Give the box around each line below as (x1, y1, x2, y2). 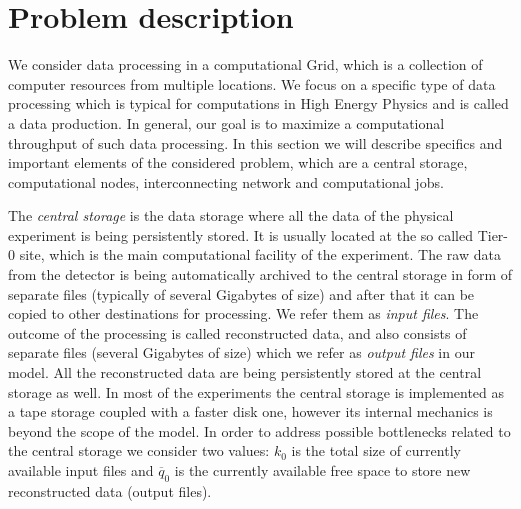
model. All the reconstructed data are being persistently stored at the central (8, 362, 482, 383)
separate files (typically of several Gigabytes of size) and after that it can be (8, 283, 475, 304)
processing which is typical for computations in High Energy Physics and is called (8, 93, 509, 114)
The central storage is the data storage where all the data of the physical (8, 205, 454, 226)
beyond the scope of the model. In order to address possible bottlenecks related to (8, 420, 511, 441)
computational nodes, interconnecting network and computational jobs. (8, 171, 444, 192)
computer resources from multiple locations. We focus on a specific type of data (8, 73, 496, 94)
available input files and (8, 460, 154, 480)
